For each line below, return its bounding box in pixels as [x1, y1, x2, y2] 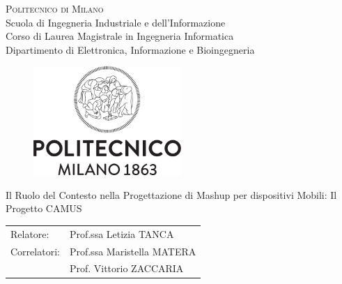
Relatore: [10, 226, 49, 241]
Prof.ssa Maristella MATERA [69, 244, 196, 258]
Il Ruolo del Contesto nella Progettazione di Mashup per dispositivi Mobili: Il [6, 187, 337, 202]
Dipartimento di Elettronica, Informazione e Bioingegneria [6, 42, 255, 57]
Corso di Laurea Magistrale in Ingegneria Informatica [6, 29, 234, 43]
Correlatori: [10, 244, 60, 258]
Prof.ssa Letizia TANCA [69, 226, 174, 241]
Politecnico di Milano [6, 1, 104, 15]
